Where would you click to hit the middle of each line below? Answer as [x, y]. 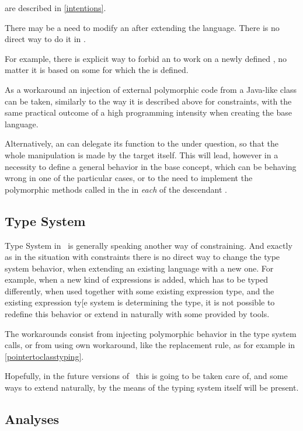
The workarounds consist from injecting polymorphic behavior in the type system [151, 333]
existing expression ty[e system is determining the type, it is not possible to [140, 302]
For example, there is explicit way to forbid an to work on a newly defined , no [146, 58]
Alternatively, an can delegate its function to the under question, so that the [142, 143]
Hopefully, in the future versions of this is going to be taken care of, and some [146, 376]
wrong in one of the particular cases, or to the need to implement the [129, 178]
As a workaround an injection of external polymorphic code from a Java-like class [151, 89]
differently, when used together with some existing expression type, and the [140, 291]
